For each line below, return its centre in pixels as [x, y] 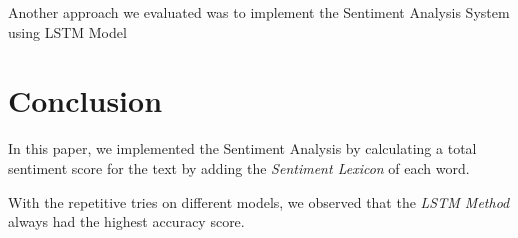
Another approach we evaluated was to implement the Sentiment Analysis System [259, 12]
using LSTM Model [67, 31]
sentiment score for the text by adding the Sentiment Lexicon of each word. [239, 167]
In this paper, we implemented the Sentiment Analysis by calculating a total [242, 148]
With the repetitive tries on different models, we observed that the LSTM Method [259, 201]
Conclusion [85, 100]
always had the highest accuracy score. [126, 221]
